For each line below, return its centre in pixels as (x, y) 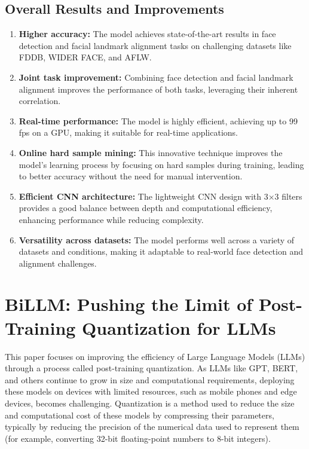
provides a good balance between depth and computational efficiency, (146, 208)
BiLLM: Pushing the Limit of (129, 304)
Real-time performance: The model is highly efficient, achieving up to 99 (158, 120)
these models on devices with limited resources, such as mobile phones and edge (151, 391)
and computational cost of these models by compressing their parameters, (140, 415)
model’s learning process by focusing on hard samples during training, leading (161, 164)
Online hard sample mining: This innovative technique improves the (151, 152)
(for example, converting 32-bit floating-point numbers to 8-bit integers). (138, 438)
